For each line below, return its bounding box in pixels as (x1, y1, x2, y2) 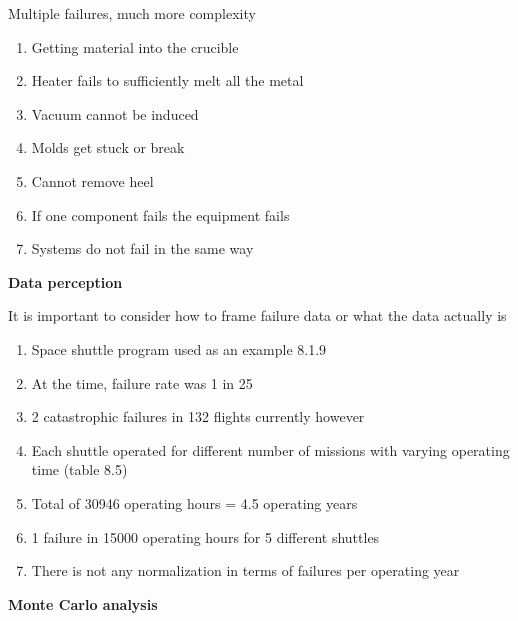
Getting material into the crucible (31, 36, 239, 57)
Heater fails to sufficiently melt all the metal (31, 70, 304, 91)
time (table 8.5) (31, 459, 128, 480)
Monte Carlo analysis (8, 593, 158, 614)
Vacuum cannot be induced (31, 103, 199, 124)
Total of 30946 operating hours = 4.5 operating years (31, 492, 358, 513)
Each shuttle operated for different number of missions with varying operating (31, 439, 510, 460)
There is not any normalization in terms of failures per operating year (31, 560, 460, 581)
